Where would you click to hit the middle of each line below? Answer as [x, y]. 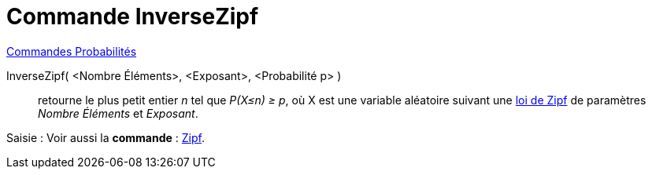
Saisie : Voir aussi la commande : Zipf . [106, 137]
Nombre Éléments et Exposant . [118, 113]
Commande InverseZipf [133, 16]
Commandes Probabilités [72, 51]
